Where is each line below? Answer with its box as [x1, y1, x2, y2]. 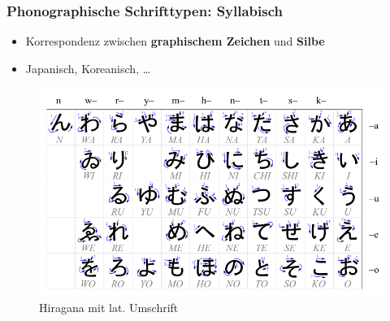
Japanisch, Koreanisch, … [25, 59, 151, 76]
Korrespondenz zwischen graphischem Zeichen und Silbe [25, 33, 325, 50]
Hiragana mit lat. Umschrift [39, 299, 179, 316]
